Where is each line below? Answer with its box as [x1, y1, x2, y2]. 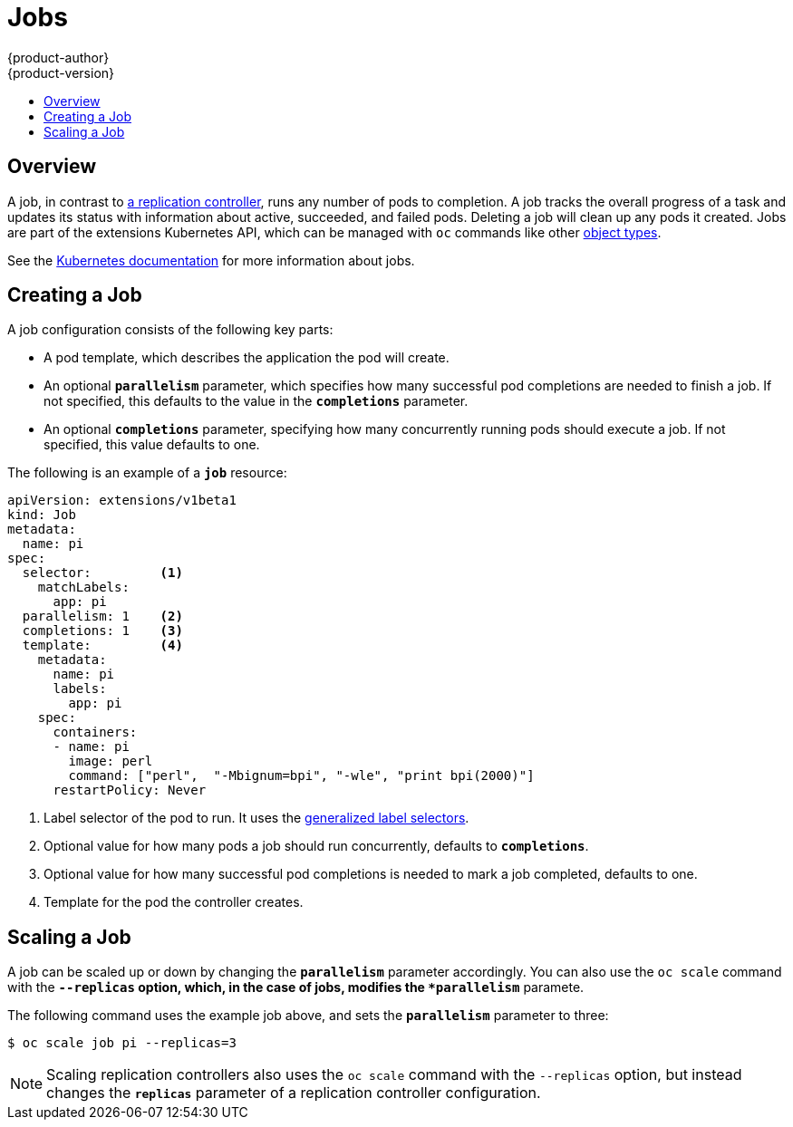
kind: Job [7, 507, 76, 523]
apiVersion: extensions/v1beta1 [7, 493, 237, 508]
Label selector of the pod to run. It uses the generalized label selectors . [44, 810, 469, 826]
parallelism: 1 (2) [22, 609, 183, 624]
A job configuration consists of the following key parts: [7, 322, 334, 338]
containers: [53, 725, 138, 740]
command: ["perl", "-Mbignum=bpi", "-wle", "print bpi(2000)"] [68, 768, 535, 784]
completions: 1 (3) [22, 623, 183, 639]
